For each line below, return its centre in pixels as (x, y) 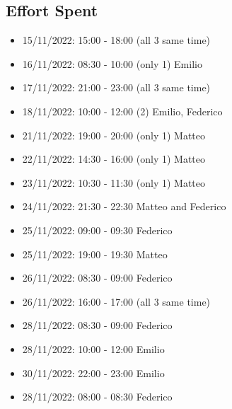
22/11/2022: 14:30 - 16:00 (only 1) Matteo (114, 159)
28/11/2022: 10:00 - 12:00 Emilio (93, 348)
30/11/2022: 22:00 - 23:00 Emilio (93, 373)
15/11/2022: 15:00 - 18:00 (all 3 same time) (116, 40)
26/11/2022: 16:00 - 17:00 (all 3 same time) (116, 301)
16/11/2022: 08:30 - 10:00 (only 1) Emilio (112, 63)
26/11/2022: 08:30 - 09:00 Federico (97, 278)
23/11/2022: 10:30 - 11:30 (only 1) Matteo (114, 182)
